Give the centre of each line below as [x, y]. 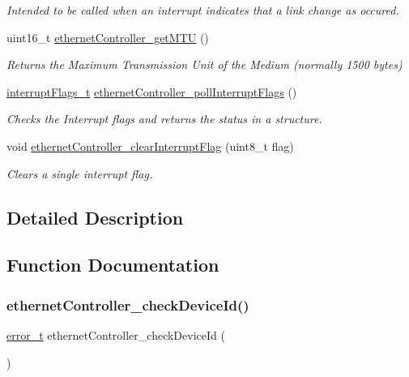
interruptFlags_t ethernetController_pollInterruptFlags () [152, 91]
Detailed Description [95, 217]
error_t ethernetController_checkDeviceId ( [116, 334]
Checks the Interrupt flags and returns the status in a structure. [164, 119]
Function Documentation [113, 265]
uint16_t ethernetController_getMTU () [108, 37]
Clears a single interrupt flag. [80, 173]
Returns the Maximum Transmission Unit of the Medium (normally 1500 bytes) [204, 64]
